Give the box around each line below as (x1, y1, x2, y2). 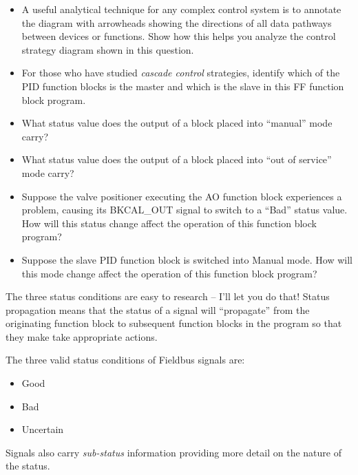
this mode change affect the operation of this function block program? (21, 266, 317, 280)
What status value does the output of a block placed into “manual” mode (21, 116, 333, 130)
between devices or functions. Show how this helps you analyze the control (21, 29, 336, 43)
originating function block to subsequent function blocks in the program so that (6, 316, 342, 330)
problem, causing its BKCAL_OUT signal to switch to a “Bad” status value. (21, 202, 348, 217)
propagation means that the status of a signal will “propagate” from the (6, 302, 310, 317)
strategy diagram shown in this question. (21, 42, 194, 56)
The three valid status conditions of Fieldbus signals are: (6, 352, 245, 367)
